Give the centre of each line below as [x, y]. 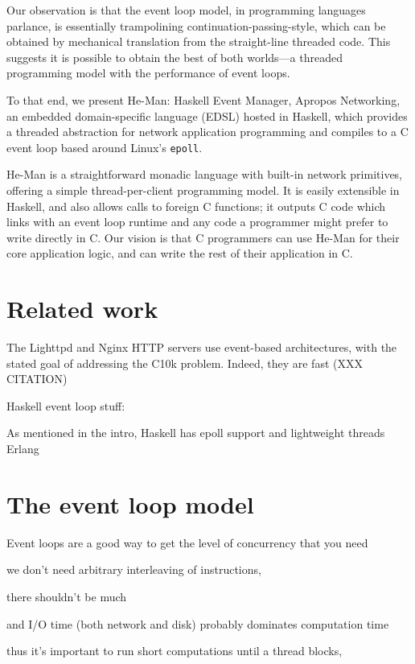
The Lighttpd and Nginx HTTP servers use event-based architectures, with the [202, 347]
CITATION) [37, 379]
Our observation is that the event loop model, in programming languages [186, 10]
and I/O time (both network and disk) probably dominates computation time [198, 623]
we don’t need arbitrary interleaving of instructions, [134, 569]
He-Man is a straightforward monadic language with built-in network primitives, [205, 174]
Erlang [23, 449]
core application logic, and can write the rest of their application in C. [180, 253]
